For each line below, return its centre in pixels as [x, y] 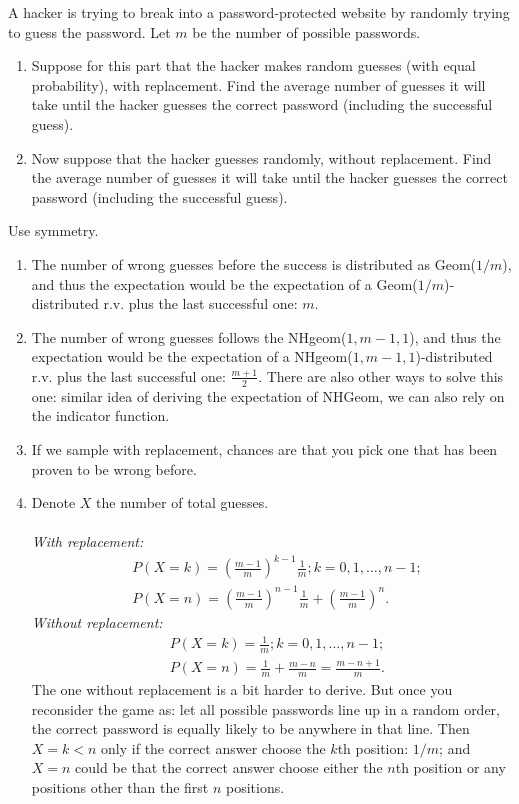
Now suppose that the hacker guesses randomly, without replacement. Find [261, 157]
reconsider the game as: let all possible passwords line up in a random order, [265, 708]
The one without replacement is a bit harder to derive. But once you [242, 689]
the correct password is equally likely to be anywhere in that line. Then [250, 728]
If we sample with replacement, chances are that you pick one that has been [264, 448]
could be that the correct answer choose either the [229, 767]
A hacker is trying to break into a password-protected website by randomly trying [259, 12]
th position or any [450, 767]
